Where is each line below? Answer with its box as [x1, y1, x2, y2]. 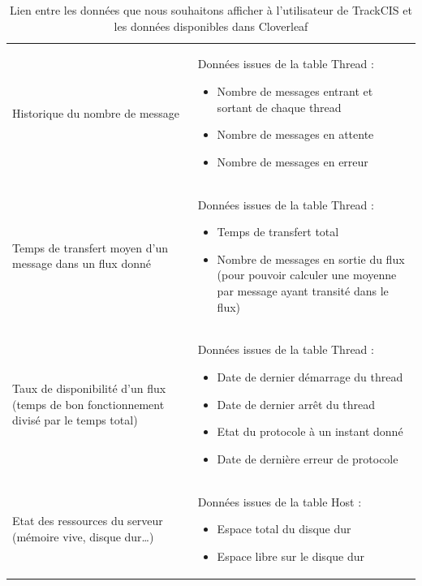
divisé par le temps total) [12, 411, 138, 429]
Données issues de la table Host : [197, 493, 362, 510]
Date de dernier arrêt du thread [217, 395, 376, 412]
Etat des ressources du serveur [12, 512, 163, 529]
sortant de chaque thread [217, 98, 342, 115]
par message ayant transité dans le [217, 282, 389, 299]
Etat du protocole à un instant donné [217, 423, 403, 440]
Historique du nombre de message [12, 104, 180, 121]
